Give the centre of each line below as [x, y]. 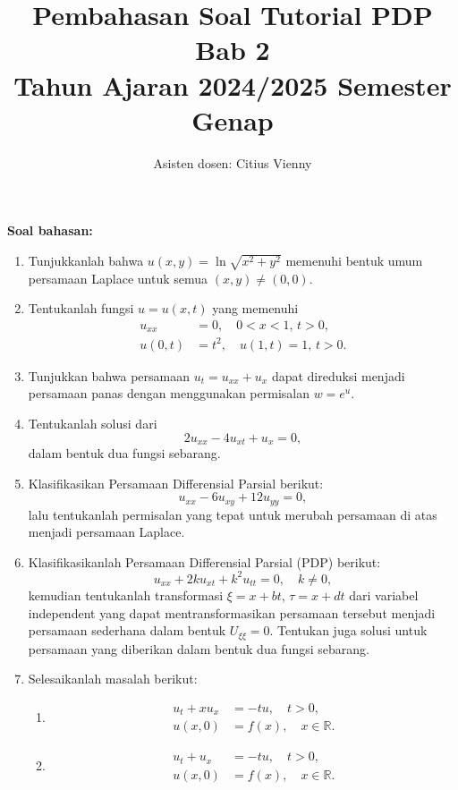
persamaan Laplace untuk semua [118, 278]
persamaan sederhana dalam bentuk [127, 630]
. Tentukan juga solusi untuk [348, 630]
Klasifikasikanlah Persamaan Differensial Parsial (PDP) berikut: [204, 561]
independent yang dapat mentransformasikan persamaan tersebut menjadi [232, 612]
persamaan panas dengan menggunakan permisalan [169, 393]
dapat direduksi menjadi [338, 375]
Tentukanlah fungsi [81, 308]
